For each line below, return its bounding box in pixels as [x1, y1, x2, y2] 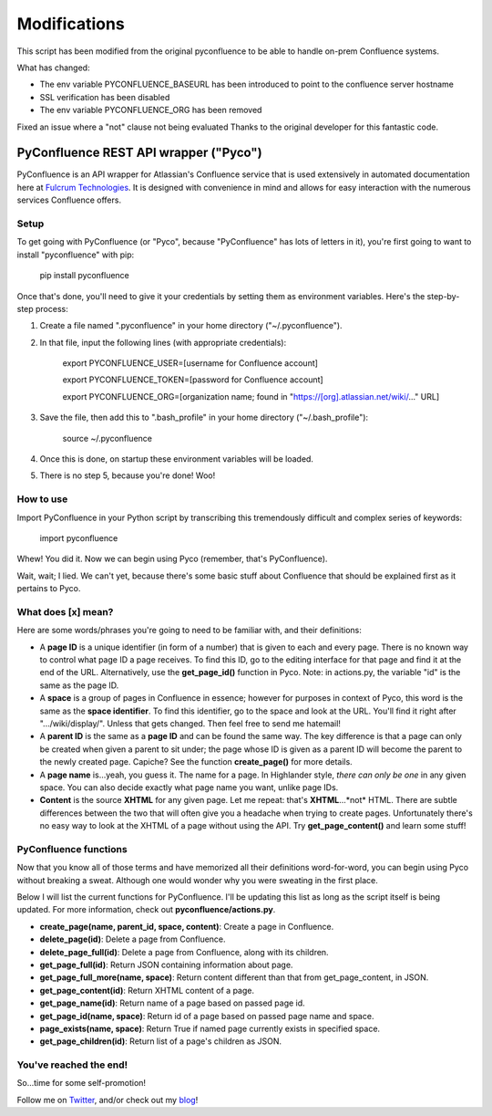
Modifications [16, 14, 125, 34]
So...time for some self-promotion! [16, 1078, 146, 1089]
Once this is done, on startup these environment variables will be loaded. [39, 454, 314, 464]
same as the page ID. [39, 680, 119, 691]
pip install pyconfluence [39, 270, 129, 281]
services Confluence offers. [16, 194, 122, 205]
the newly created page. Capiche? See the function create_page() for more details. [39, 756, 353, 767]
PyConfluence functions [16, 842, 128, 855]
